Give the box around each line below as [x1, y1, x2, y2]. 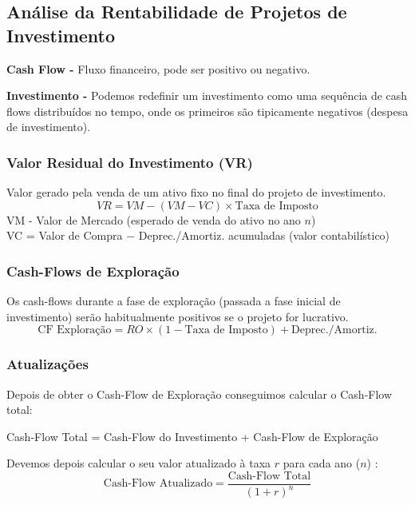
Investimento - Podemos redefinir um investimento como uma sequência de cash [6, 87, 408, 104]
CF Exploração [38, 324, 112, 336]
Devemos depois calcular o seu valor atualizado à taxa [6, 455, 271, 471]
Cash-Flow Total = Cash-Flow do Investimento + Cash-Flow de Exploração [6, 427, 378, 444]
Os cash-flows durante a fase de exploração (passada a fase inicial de [6, 292, 341, 309]
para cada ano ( [283, 455, 361, 471]
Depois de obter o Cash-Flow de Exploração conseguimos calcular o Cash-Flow [6, 385, 393, 402]
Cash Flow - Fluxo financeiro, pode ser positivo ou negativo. [6, 60, 310, 77]
